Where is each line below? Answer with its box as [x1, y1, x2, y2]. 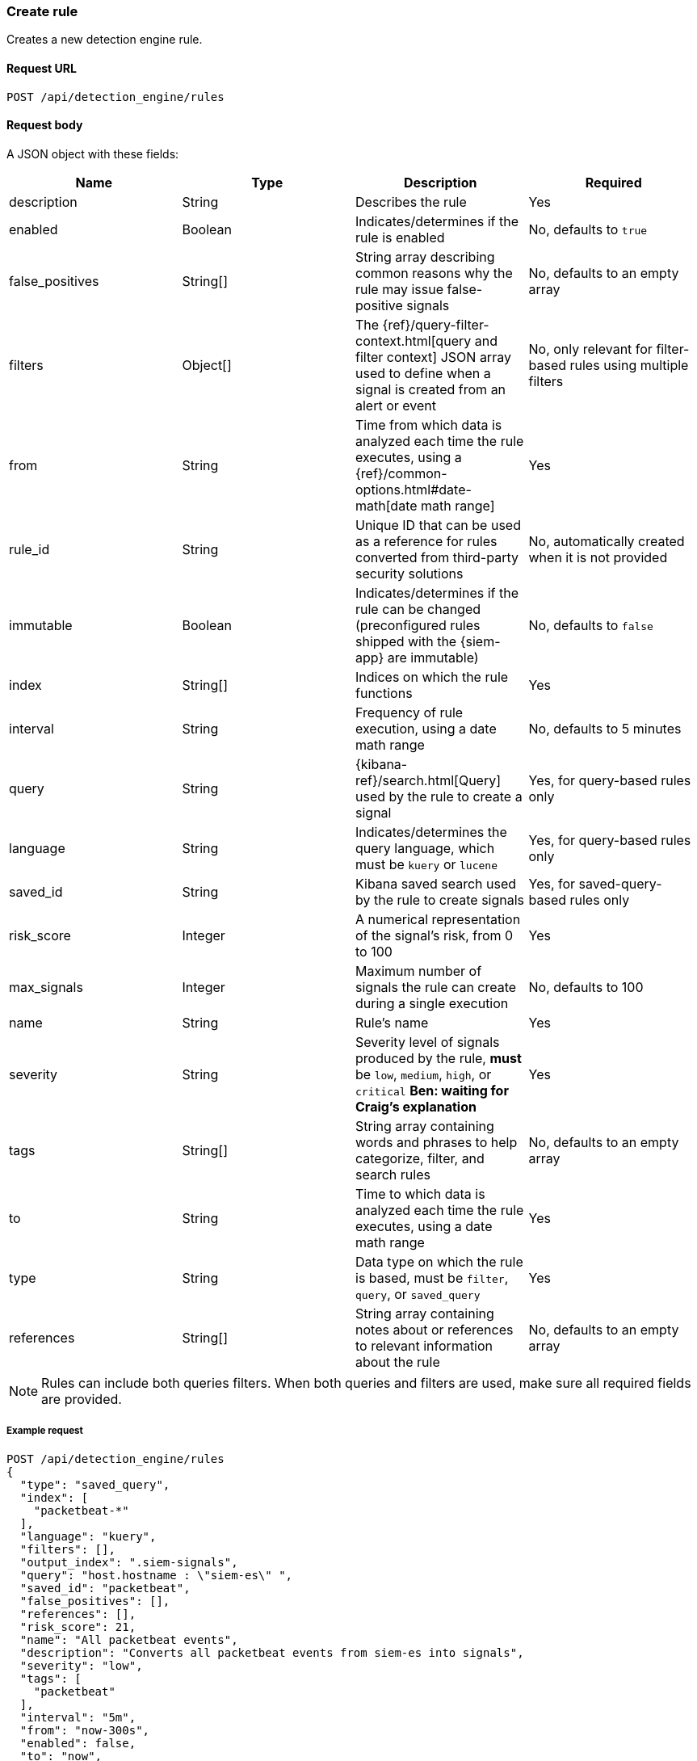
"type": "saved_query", [19, 1477, 170, 1491]
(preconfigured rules [355, 616, 481, 633]
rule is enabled [355, 229, 445, 246]
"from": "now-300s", [19, 1723, 150, 1737]
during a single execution [355, 994, 509, 1011]
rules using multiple [569, 356, 689, 373]
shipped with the [355, 633, 457, 649]
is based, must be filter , [355, 1269, 509, 1286]
